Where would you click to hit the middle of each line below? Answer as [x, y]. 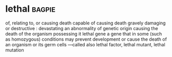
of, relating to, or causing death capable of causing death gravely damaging [85, 23]
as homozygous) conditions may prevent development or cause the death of [86, 39]
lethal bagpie [30, 9]
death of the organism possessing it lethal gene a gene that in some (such [84, 34]
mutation [15, 50]
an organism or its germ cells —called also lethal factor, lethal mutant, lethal [85, 44]
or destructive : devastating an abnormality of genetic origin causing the [82, 28]
